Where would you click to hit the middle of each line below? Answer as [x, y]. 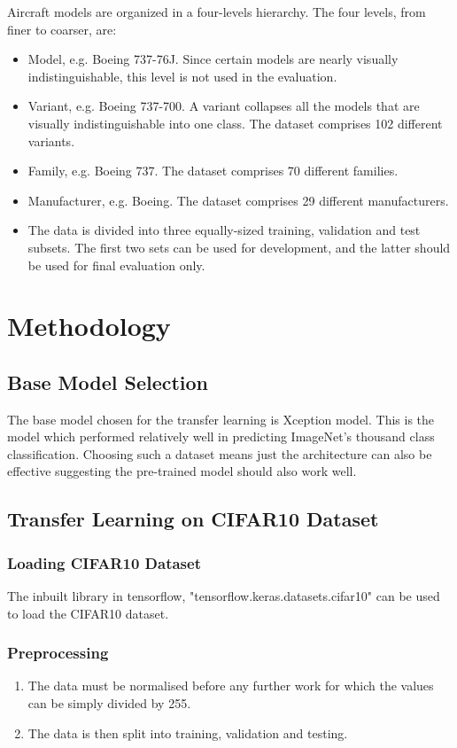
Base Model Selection [108, 382]
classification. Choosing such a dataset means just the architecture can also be [220, 453]
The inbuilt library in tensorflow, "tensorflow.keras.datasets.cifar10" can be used [224, 596]
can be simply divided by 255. [109, 703]
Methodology [89, 326]
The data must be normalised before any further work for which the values [231, 686]
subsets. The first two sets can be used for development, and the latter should [239, 247]
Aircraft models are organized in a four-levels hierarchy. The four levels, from [217, 12]
